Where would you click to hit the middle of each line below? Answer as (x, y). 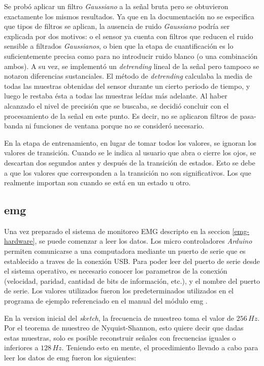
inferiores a (21, 347)
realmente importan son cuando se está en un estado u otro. (97, 182)
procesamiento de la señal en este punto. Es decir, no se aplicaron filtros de (121, 115)
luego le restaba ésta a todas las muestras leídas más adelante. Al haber (116, 96)
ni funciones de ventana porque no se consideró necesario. (115, 126)
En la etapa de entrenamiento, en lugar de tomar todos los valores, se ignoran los (130, 142)
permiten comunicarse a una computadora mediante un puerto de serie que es (125, 251)
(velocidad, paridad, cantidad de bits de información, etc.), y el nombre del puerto (132, 280)
